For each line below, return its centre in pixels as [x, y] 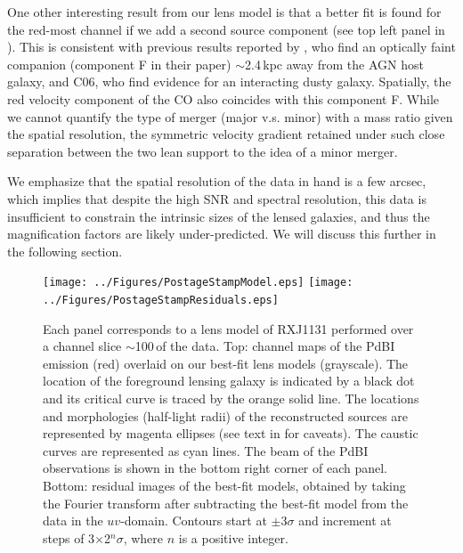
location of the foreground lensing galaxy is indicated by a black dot [229, 381]
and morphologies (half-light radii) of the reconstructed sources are [226, 415]
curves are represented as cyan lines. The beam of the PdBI [206, 450]
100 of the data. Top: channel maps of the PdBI [265, 346]
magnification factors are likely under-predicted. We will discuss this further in [222, 234]
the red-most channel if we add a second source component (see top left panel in [226, 29]
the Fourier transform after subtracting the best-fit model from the [226, 503]
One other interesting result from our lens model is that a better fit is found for [224, 12]
